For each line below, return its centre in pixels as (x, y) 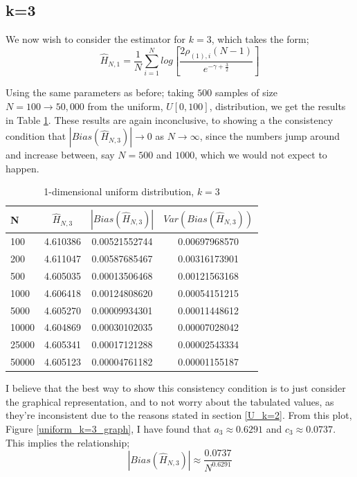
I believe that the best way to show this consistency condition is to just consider (176, 388)
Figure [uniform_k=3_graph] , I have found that (108, 428)
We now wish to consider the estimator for (96, 39)
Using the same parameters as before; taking (100, 92)
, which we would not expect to (261, 155)
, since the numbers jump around (270, 136)
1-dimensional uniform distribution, (119, 191)
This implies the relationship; (68, 442)
